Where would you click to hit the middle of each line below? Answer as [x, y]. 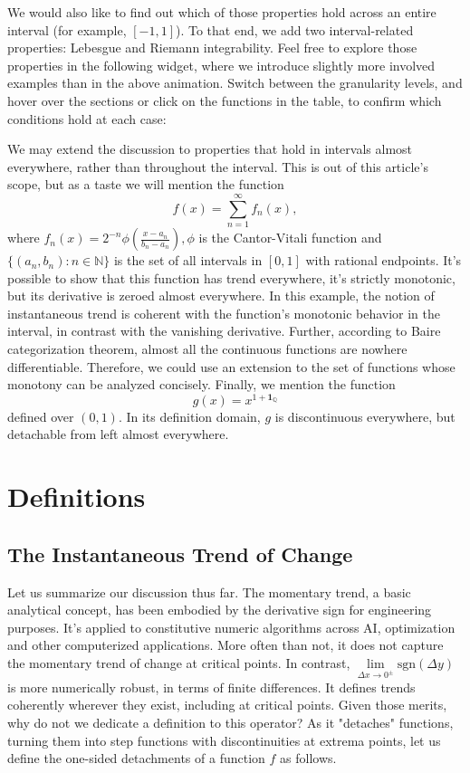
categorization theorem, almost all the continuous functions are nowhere [207, 349]
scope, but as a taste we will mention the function [146, 184]
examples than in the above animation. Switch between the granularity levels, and [235, 83]
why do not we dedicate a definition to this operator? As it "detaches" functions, [230, 722]
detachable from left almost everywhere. [118, 434]
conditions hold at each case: [87, 118]
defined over [41, 416]
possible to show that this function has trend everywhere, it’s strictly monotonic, [231, 277]
